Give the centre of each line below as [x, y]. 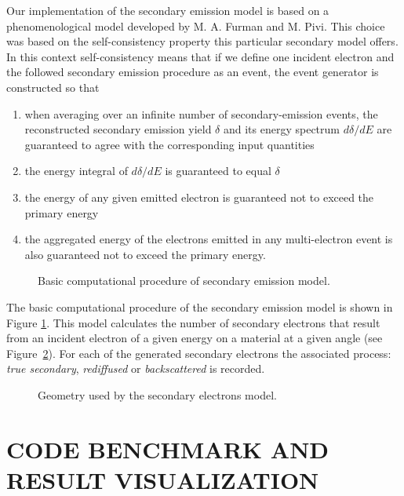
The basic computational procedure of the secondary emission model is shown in [200, 306]
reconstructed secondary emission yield [118, 129]
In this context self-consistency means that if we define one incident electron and [200, 56]
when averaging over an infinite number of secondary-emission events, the [201, 113]
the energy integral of [76, 171]
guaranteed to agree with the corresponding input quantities [169, 144]
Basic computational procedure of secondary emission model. [184, 281]
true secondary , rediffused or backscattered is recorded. [136, 368]
